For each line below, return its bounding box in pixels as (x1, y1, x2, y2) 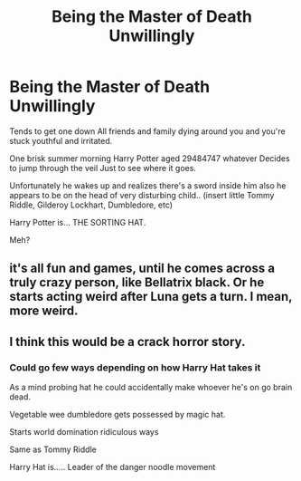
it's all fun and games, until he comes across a (9, 261, 276, 276)
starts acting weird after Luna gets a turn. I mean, (9, 289, 293, 304)
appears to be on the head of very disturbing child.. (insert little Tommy (9, 189, 275, 200)
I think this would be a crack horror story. (9, 333, 246, 350)
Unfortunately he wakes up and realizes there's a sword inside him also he (9, 179, 287, 191)
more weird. (9, 303, 79, 319)
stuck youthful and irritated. (9, 135, 113, 146)
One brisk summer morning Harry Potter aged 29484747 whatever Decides (9, 152, 291, 164)
